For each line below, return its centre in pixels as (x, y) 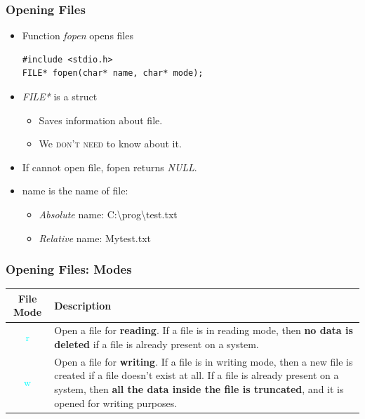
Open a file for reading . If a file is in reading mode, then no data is (204, 330)
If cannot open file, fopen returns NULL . (109, 167)
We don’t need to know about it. (110, 144)
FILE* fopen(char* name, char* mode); (113, 73)
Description (83, 305)
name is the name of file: (75, 191)
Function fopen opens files (78, 35)
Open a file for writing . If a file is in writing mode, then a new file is (204, 361)
